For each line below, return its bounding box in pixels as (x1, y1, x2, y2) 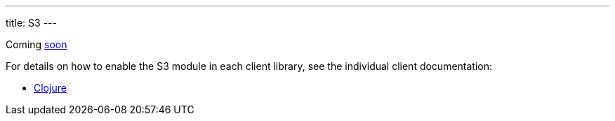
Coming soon (6, 38, 67, 50)
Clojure (34, 82, 67, 94)
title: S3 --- (6, 17, 57, 29)
